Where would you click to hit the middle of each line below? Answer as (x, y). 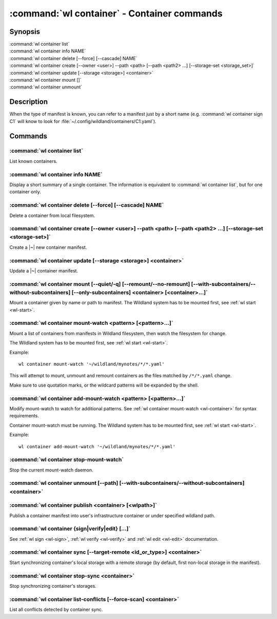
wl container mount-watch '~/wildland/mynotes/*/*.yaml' (92, 364)
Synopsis (25, 32)
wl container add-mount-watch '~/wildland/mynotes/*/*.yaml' (97, 447)
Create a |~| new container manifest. (48, 247)
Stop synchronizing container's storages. (53, 586)
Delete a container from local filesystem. (52, 215)
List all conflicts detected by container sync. (56, 610)
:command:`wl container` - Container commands (116, 13)
